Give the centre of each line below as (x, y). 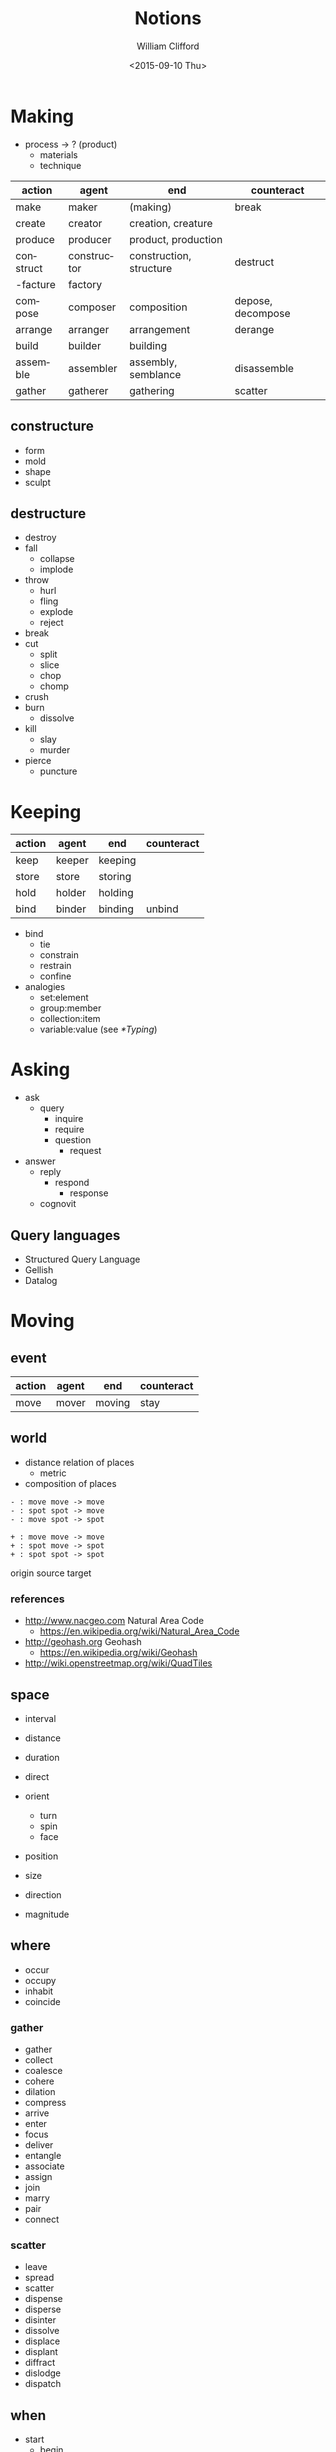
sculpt (38, 482)
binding (116, 909)
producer (90, 239)
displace (42, 2341)
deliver (39, 2145)
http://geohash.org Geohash (83, 1642)
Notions (168, 18)
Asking (40, 1069)
